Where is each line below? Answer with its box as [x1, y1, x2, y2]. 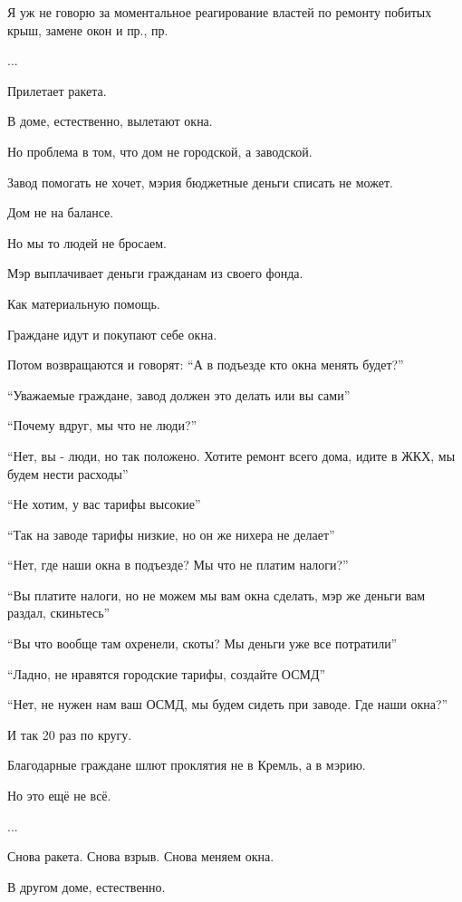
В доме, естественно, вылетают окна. [7, 111, 213, 130]
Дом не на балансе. [7, 203, 114, 222]
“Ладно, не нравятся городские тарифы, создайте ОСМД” [7, 664, 326, 683]
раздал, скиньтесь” [7, 603, 111, 622]
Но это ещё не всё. [7, 786, 111, 805]
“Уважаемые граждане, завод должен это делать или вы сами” [7, 385, 351, 404]
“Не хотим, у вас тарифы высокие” [7, 494, 201, 513]
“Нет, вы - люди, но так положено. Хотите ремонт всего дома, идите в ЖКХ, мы [7, 446, 456, 465]
